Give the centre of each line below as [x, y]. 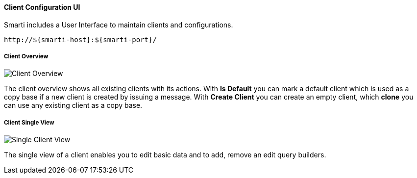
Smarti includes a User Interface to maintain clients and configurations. [119, 25]
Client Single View [29, 122]
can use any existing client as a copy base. [73, 105]
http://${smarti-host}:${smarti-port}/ [80, 39]
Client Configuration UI [42, 7]
